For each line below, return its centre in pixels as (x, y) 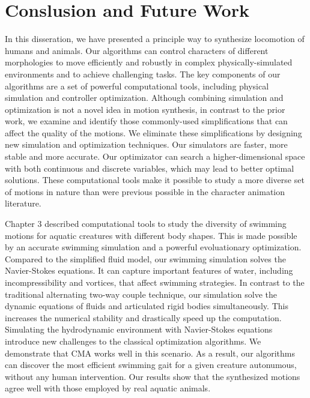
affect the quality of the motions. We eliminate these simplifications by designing (153, 132)
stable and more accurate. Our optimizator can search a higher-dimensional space (155, 156)
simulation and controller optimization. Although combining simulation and (144, 98)
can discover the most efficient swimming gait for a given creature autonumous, (151, 365)
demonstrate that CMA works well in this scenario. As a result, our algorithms (150, 353)
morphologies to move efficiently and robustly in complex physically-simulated (149, 62)
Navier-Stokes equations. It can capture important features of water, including (149, 270)
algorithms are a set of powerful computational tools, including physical (137, 86)
